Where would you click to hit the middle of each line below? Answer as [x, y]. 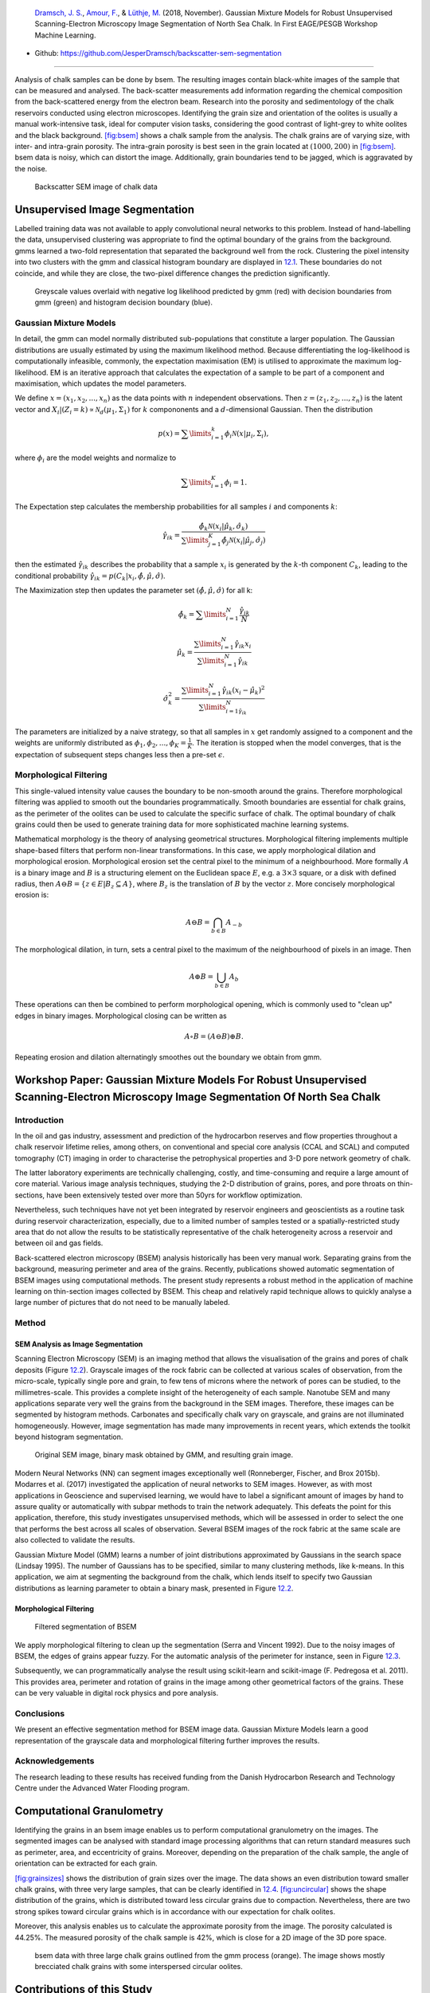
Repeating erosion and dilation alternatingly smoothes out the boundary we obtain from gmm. [168, 1057]
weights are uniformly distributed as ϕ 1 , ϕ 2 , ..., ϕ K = [101, 744]
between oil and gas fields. [59, 1243]
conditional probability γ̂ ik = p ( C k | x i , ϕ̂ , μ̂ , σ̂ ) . [90, 576]
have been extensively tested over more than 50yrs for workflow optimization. [174, 1195]
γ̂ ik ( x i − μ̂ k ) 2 [243, 690]
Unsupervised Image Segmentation [105, 209]
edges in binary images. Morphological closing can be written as [121, 1016]
